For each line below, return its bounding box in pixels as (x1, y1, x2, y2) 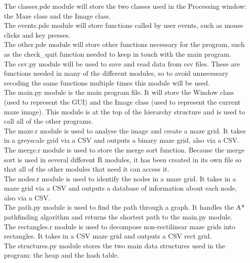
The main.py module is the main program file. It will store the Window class (4, 87, 234, 97)
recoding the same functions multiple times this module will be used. (4, 77, 210, 88)
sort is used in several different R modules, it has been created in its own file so (4, 154, 242, 164)
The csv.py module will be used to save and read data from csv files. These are (4, 58, 240, 68)
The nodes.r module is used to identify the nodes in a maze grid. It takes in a (4, 173, 236, 183)
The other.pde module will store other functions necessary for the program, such (4, 39, 245, 49)
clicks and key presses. (4, 29, 71, 40)
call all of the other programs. (4, 116, 93, 126)
